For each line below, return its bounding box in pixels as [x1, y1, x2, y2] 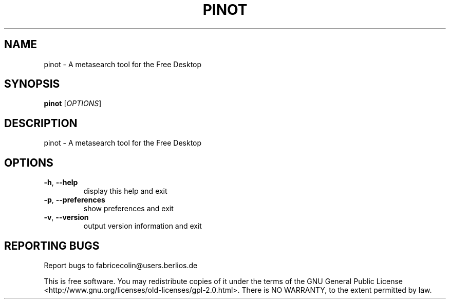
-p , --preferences [44, 195, 105, 205]
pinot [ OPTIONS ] [44, 99, 102, 108]
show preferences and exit [83, 204, 174, 213]
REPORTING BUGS [4, 239, 100, 252]
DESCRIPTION [4, 116, 78, 130]
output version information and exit [83, 221, 202, 231]
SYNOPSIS [4, 77, 60, 91]
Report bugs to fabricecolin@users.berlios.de [44, 260, 198, 270]
